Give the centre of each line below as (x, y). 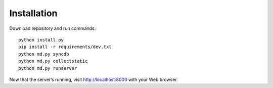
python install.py (41, 40)
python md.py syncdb (44, 54)
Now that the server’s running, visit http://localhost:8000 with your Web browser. (94, 79)
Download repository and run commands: (53, 28)
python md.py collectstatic (53, 61)
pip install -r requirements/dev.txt (65, 47)
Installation (33, 13)
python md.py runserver (48, 68)
